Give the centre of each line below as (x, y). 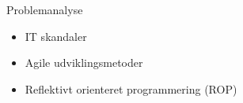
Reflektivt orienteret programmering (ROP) (131, 88)
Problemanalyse (45, 9)
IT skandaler (56, 36)
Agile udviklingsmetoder (84, 63)
